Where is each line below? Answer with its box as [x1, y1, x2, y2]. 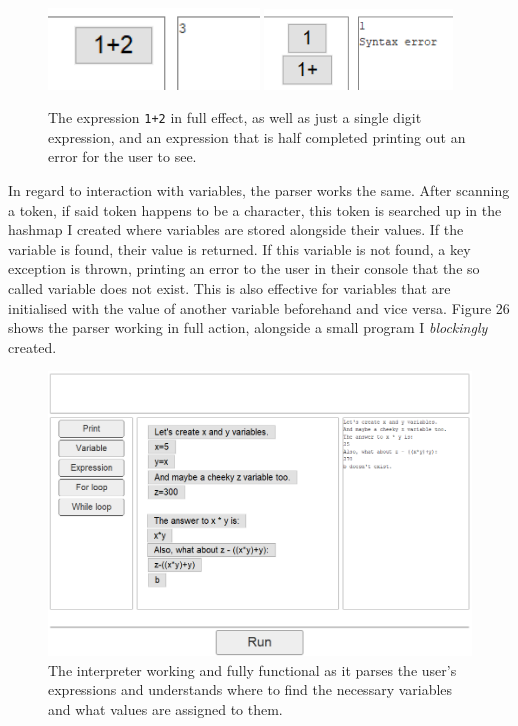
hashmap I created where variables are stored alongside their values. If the [8, 219, 464, 240]
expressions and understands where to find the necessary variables [48, 679, 453, 700]
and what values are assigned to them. [48, 698, 283, 719]
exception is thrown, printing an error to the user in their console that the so [8, 258, 480, 279]
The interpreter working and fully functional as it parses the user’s [48, 659, 457, 680]
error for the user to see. [48, 146, 197, 167]
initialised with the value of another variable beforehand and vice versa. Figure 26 [8, 297, 510, 318]
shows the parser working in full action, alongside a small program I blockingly [8, 317, 488, 338]
